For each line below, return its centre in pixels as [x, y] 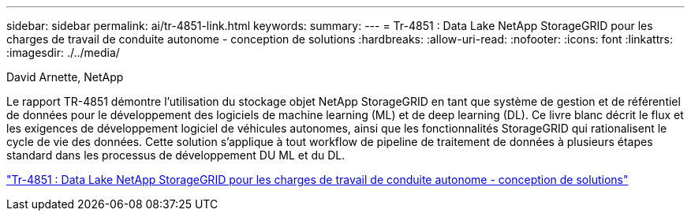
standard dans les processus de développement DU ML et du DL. [176, 155]
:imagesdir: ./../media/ [63, 52]
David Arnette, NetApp [65, 77]
